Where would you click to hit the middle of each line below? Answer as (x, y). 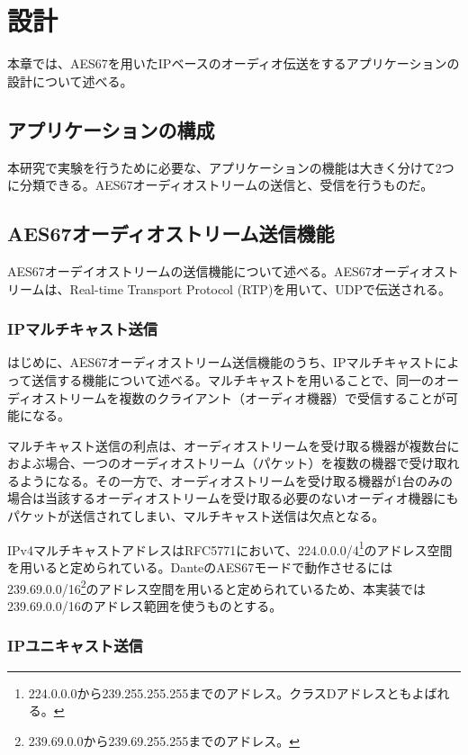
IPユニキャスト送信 (75, 646)
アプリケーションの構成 (111, 129)
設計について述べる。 (70, 81)
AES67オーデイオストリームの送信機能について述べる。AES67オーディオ (220, 270)
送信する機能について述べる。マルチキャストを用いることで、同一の (233, 379)
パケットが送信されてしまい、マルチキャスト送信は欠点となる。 (196, 516)
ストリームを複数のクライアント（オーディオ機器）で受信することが (245, 397)
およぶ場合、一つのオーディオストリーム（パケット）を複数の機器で (208, 463)
